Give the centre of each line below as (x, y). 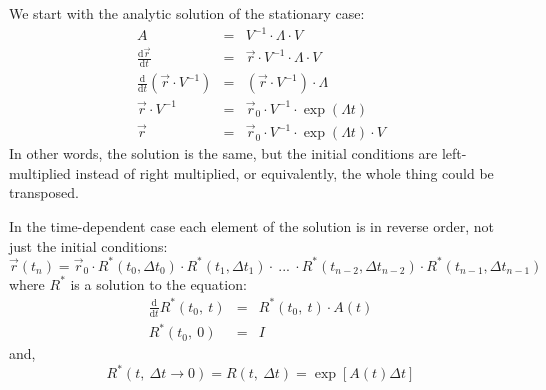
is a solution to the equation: (158, 283)
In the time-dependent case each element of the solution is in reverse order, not (251, 225)
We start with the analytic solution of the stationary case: (187, 13)
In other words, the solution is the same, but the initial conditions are (223, 153)
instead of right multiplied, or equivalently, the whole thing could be (284, 172)
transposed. (44, 192)
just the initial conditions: (88, 245)
